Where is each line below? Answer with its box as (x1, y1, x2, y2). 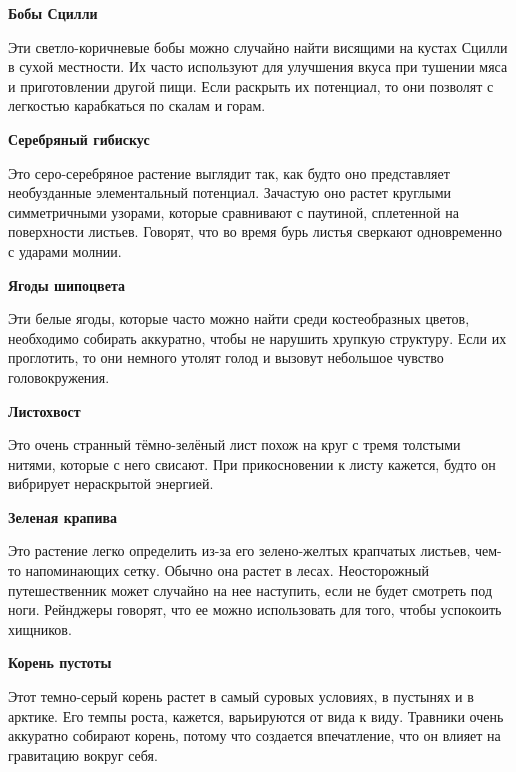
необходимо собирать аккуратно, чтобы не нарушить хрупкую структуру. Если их (8, 327, 507, 348)
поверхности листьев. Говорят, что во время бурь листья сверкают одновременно (8, 221, 503, 242)
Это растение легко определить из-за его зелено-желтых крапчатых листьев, (8, 540, 471, 561)
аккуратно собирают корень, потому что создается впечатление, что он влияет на (8, 725, 501, 746)
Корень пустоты (8, 652, 112, 673)
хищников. (8, 618, 72, 639)
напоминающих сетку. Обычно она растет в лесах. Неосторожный (25, 560, 429, 581)
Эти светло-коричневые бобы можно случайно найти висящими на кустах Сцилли (8, 36, 508, 57)
